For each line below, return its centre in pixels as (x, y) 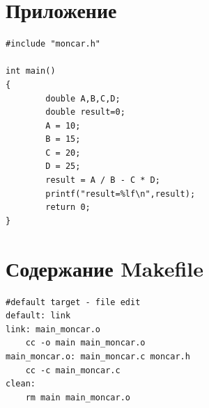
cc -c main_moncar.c (73, 370)
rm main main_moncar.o (78, 397)
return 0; (68, 207)
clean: (21, 384)
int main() (31, 71)
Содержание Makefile (104, 268)
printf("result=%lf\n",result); (121, 194)
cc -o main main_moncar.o (85, 343)
